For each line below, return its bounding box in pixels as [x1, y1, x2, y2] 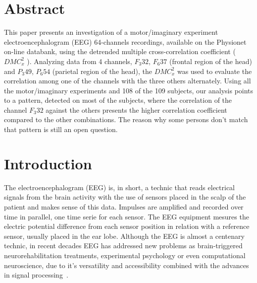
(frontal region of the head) [169, 56, 252, 66]
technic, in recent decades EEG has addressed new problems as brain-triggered [4, 240, 243, 251]
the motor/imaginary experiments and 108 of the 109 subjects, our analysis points [4, 85, 254, 95]
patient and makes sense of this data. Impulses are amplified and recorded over [4, 201, 244, 212]
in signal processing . [4, 270, 68, 280]
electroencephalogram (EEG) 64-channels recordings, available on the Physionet [4, 36, 247, 47]
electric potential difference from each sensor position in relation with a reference [4, 221, 250, 231]
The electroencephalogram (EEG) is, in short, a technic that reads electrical [4, 182, 235, 192]
